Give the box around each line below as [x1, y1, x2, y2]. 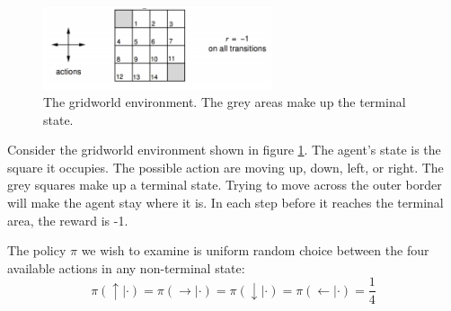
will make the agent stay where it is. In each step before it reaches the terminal [7, 193, 444, 212]
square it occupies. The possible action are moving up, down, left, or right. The [7, 157, 444, 176]
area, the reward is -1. [7, 210, 128, 229]
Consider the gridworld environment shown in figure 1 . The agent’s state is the [7, 140, 441, 159]
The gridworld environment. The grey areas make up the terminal [43, 93, 406, 111]
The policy [7, 241, 66, 260]
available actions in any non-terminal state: [7, 258, 245, 277]
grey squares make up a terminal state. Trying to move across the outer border [7, 175, 442, 194]
